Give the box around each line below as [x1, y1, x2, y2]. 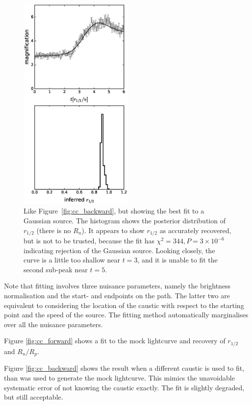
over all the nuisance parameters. [4, 319, 103, 329]
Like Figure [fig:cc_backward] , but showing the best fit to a [24, 206, 204, 216]
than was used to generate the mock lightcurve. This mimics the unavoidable [4, 372, 235, 382]
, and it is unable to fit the [137, 255, 218, 265]
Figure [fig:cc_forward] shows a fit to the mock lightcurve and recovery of [4, 335, 226, 346]
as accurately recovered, [159, 225, 231, 235]
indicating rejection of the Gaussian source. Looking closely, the [24, 245, 215, 255]
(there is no [36, 225, 71, 235]
